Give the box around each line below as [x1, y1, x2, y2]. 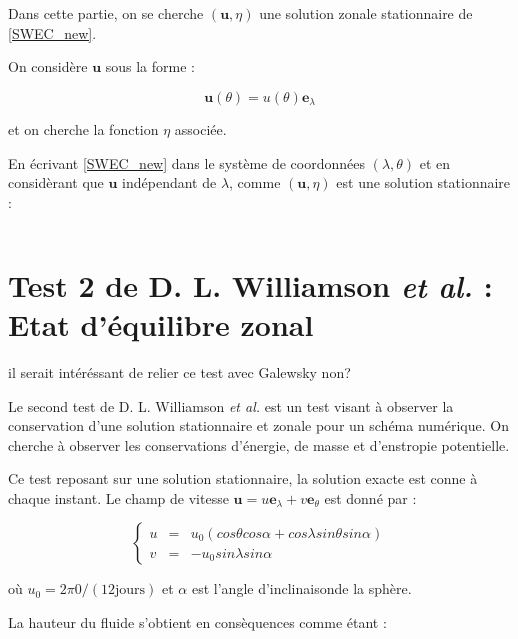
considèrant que [8, 172, 104, 193]
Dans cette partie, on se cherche [8, 3, 204, 23]
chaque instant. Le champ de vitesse [8, 487, 229, 508]
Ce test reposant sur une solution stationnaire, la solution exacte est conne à [8, 468, 478, 489]
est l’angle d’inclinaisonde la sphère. [191, 578, 412, 599]
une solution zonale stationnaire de [259, 3, 473, 23]
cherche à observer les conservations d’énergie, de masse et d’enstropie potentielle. [8, 434, 510, 455]
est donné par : [324, 487, 417, 508]
